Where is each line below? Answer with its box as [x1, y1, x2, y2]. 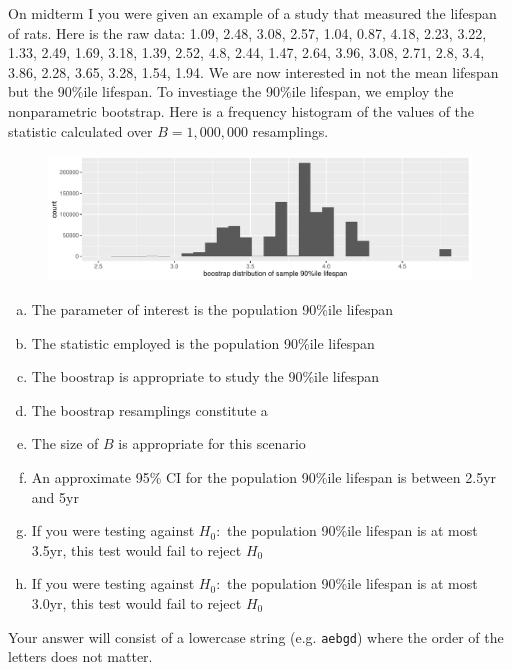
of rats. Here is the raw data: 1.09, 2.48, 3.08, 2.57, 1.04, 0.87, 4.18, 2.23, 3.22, [8, 22, 487, 43]
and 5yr [31, 486, 79, 507]
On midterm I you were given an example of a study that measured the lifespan [8, 3, 497, 23]
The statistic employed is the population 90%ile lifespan [31, 332, 375, 353]
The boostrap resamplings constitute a [31, 399, 268, 420]
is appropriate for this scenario [118, 433, 306, 454]
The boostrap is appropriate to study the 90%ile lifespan [31, 366, 380, 387]
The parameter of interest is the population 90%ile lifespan [31, 299, 394, 320]
